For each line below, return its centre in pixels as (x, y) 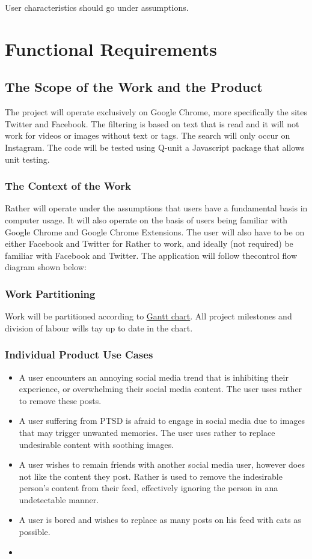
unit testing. (27, 159)
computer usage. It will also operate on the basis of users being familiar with (146, 219)
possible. (35, 532)
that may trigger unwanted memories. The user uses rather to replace (147, 432)
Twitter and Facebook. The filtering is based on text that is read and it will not (152, 123)
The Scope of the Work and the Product (134, 87)
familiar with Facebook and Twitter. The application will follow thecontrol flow (151, 255)
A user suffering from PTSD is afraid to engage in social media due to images (162, 421)
